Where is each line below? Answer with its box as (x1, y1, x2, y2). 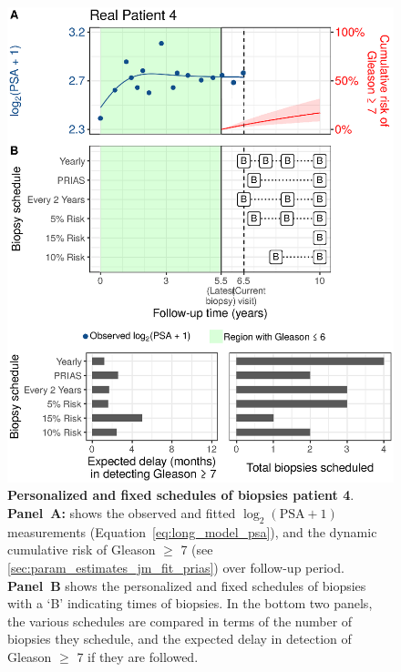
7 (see (180, 540, 213, 559)
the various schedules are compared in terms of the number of (7, 611, 353, 630)
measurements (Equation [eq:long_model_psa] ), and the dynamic (7, 522, 377, 541)
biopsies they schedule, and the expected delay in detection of (7, 629, 352, 648)
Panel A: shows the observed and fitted (7, 504, 236, 523)
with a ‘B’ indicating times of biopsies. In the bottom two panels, (7, 594, 373, 613)
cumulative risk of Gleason (7, 540, 156, 559)
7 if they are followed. (77, 647, 199, 666)
